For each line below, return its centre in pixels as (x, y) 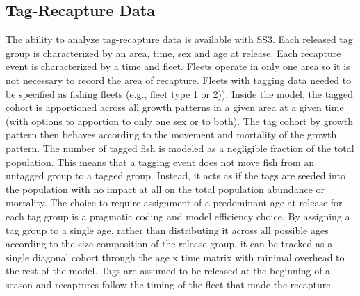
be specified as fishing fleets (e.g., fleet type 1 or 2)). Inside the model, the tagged (180, 93)
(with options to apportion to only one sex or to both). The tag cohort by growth (180, 121)
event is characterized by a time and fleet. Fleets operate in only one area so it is (178, 66)
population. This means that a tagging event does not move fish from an (160, 162)
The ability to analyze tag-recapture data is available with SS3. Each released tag (179, 39)
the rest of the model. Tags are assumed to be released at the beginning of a (168, 271)
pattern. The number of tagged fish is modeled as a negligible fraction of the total (180, 148)
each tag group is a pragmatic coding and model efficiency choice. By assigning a (178, 216)
